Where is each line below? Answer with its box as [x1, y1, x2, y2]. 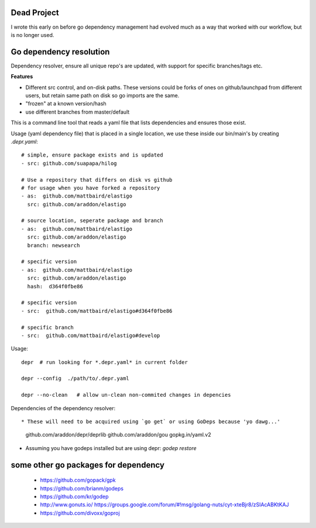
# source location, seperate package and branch [21, 217, 163, 224]
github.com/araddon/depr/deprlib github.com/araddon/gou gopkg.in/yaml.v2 [25, 431, 211, 438]
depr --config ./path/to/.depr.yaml [21, 375, 130, 382]
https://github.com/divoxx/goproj [40, 509, 120, 516]
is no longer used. [11, 31, 54, 38]
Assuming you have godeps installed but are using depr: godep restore [25, 444, 197, 451]
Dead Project [11, 8, 60, 18]
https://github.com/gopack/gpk [40, 476, 116, 483]
